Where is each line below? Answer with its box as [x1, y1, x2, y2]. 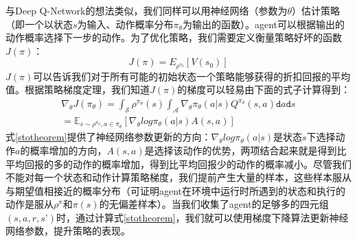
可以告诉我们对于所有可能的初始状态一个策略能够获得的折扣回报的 [33, 69, 332, 83]
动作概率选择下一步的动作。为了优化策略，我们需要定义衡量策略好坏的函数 [5, 30, 342, 45]
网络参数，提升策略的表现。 [5, 223, 130, 238]
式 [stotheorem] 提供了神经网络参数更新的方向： [5, 130, 211, 144]
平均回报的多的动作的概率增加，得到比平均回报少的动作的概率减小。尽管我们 [5, 156, 352, 171]
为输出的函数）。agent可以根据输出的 [182, 16, 345, 31]
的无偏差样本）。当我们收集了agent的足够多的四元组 [99, 197, 329, 211]
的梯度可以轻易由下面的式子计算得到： [177, 82, 351, 97]
